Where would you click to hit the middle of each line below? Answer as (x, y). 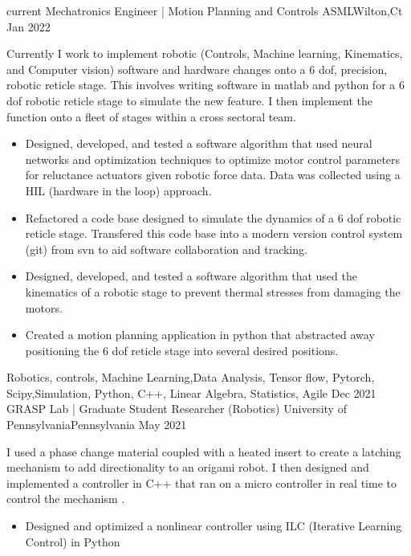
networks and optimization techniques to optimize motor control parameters (213, 159)
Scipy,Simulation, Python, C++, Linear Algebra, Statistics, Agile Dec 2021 (191, 392)
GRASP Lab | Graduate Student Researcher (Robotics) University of (177, 409)
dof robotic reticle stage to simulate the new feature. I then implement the (190, 100)
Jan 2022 (28, 26)
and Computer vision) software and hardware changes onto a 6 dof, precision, (197, 69)
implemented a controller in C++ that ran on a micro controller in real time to (201, 482)
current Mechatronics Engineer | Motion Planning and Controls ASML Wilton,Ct (205, 10)
